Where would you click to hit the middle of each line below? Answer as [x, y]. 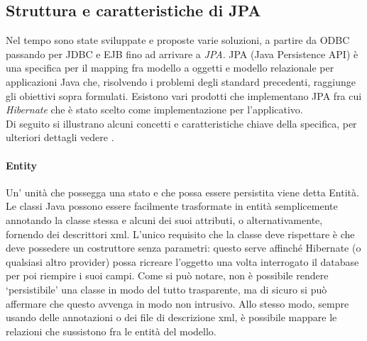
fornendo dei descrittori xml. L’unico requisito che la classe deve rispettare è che [180, 234]
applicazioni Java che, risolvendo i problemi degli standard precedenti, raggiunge [181, 81]
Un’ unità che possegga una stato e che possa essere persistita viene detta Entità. [182, 192]
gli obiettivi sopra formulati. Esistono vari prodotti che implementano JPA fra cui [184, 95]
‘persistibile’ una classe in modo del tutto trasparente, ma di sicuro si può [166, 289]
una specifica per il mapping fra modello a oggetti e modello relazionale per [170, 68]
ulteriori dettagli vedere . [60, 137]
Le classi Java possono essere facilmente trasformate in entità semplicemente [172, 206]
